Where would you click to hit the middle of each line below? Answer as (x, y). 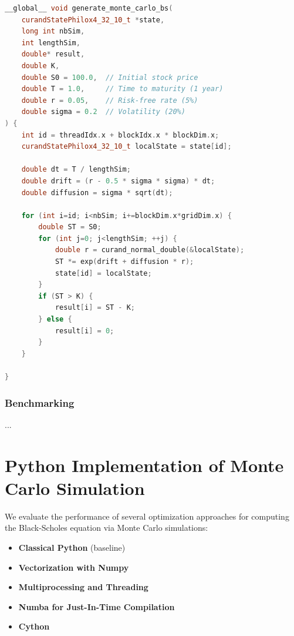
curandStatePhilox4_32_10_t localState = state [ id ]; (126, 147)
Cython (34, 626)
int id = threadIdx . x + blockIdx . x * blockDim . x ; (120, 135)
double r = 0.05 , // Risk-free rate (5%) (110, 100)
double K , (40, 66)
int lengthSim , (51, 43)
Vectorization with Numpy (74, 567)
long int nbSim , (53, 31)
